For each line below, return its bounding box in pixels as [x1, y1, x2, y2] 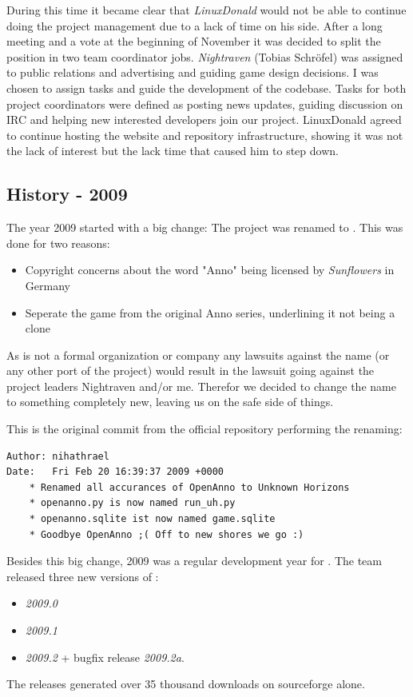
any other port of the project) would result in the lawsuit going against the [6, 362, 375, 379]
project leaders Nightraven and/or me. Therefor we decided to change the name [6, 377, 396, 394]
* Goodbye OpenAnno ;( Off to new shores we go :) [29, 528, 304, 540]
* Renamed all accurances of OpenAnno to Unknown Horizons [29, 481, 350, 493]
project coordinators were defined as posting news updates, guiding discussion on [6, 95, 403, 112]
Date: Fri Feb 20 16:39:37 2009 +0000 [6, 466, 224, 478]
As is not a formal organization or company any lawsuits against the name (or [6, 346, 390, 363]
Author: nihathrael [6, 450, 109, 462]
